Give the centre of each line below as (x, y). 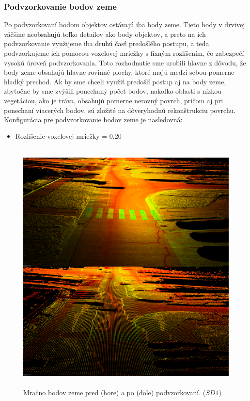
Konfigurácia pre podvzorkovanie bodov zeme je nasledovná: (93, 120)
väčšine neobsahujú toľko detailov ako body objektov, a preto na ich (105, 34)
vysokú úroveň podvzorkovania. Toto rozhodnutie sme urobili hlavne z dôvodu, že (125, 62)
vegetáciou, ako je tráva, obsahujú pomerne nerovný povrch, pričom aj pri (114, 100)
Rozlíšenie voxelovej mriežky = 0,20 (68, 136)
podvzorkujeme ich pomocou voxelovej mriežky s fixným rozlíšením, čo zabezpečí (124, 53)
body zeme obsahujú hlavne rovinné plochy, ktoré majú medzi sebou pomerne (119, 72)
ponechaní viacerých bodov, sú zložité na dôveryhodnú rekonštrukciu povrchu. (120, 110)
